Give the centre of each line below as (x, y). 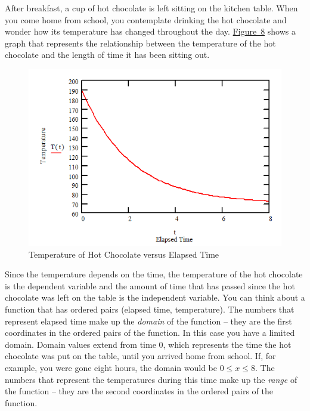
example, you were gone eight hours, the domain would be (111, 367)
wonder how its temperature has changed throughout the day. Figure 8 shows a (150, 31)
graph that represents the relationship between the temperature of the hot (140, 43)
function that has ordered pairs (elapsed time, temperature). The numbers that (150, 309)
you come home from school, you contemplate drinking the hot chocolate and (146, 19)
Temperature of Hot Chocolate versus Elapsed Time (124, 254)
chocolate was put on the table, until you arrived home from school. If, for (140, 356)
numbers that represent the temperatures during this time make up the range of (151, 379)
